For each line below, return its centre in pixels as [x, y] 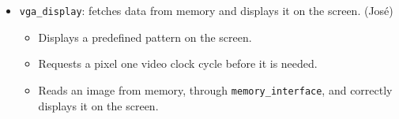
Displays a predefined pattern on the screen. [145, 37]
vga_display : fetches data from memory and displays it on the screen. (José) [206, 10]
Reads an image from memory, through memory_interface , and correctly [215, 89]
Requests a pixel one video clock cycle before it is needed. [178, 63]
